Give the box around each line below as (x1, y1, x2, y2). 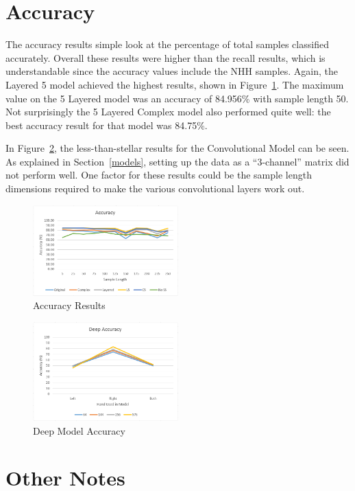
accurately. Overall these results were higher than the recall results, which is (5, 50, 326, 65)
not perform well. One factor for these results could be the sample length (5, 168, 312, 182)
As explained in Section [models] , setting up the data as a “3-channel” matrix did (5, 154, 350, 168)
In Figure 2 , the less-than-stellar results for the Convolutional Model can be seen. (5, 141, 350, 155)
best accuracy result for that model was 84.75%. (5, 117, 208, 132)
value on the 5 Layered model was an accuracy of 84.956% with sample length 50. (5, 91, 349, 105)
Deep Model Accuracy (33, 423, 125, 437)
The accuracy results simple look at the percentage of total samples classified (5, 37, 329, 52)
